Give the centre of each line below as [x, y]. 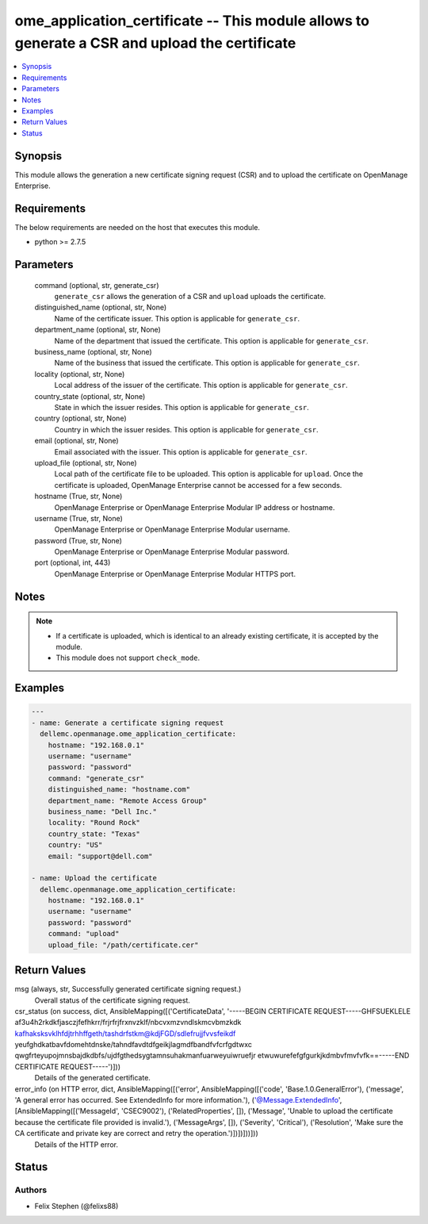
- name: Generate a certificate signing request [128, 723]
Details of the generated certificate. [92, 1078]
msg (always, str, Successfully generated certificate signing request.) [128, 989]
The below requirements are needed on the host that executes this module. [138, 227]
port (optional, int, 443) [73, 562]
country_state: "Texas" [94, 834]
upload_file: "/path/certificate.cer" [123, 945]
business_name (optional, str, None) [93, 352]
